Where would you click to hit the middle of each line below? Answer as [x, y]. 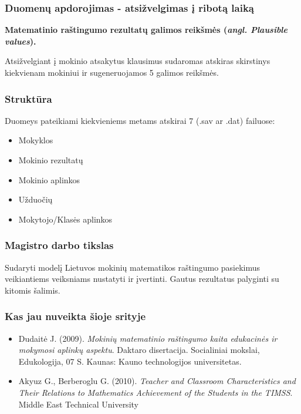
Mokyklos [36, 140]
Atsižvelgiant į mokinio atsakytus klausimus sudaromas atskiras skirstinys [138, 61]
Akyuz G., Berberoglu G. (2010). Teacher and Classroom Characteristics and [157, 381]
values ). [21, 41]
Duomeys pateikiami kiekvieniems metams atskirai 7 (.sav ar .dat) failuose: [140, 120]
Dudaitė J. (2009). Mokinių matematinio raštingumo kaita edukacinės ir [148, 338]
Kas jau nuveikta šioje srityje [75, 316]
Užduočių [35, 199]
